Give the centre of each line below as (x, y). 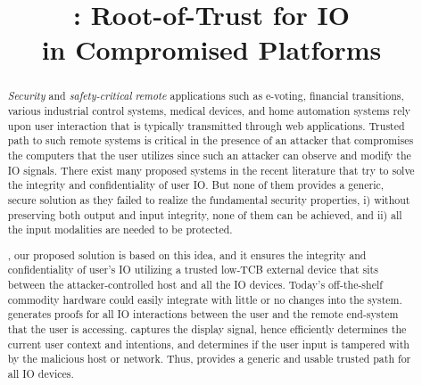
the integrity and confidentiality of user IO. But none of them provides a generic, (196, 185)
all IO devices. (41, 374)
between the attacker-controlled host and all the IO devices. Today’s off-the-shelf (195, 285)
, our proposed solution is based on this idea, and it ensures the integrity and (187, 254)
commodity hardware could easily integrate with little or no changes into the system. (205, 299)
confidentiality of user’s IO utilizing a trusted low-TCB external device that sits (193, 270)
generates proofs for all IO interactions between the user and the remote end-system (203, 314)
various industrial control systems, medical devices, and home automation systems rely (209, 111)
